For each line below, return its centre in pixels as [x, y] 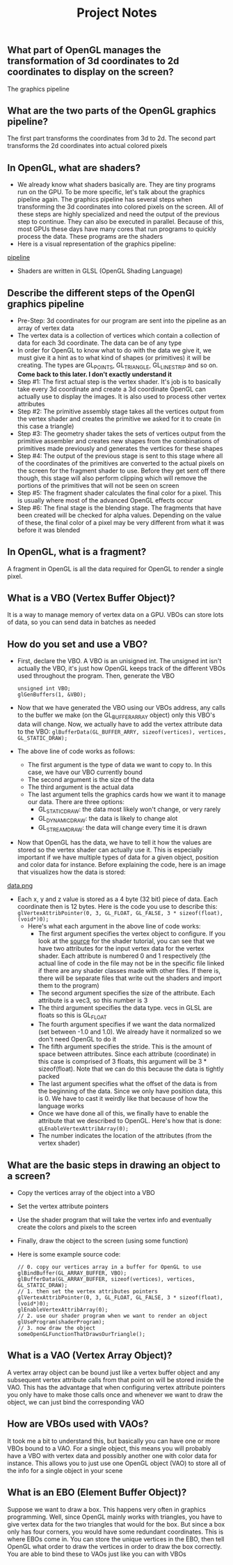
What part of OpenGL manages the [84, 50]
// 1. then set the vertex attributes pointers [87, 1292]
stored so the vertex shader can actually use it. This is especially [110, 850]
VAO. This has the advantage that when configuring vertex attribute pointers [116, 1387]
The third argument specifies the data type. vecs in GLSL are [125, 1008]
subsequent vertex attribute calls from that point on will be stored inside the [116, 1379]
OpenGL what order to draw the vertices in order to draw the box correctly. [115, 1546]
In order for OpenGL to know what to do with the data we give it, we [114, 350]
